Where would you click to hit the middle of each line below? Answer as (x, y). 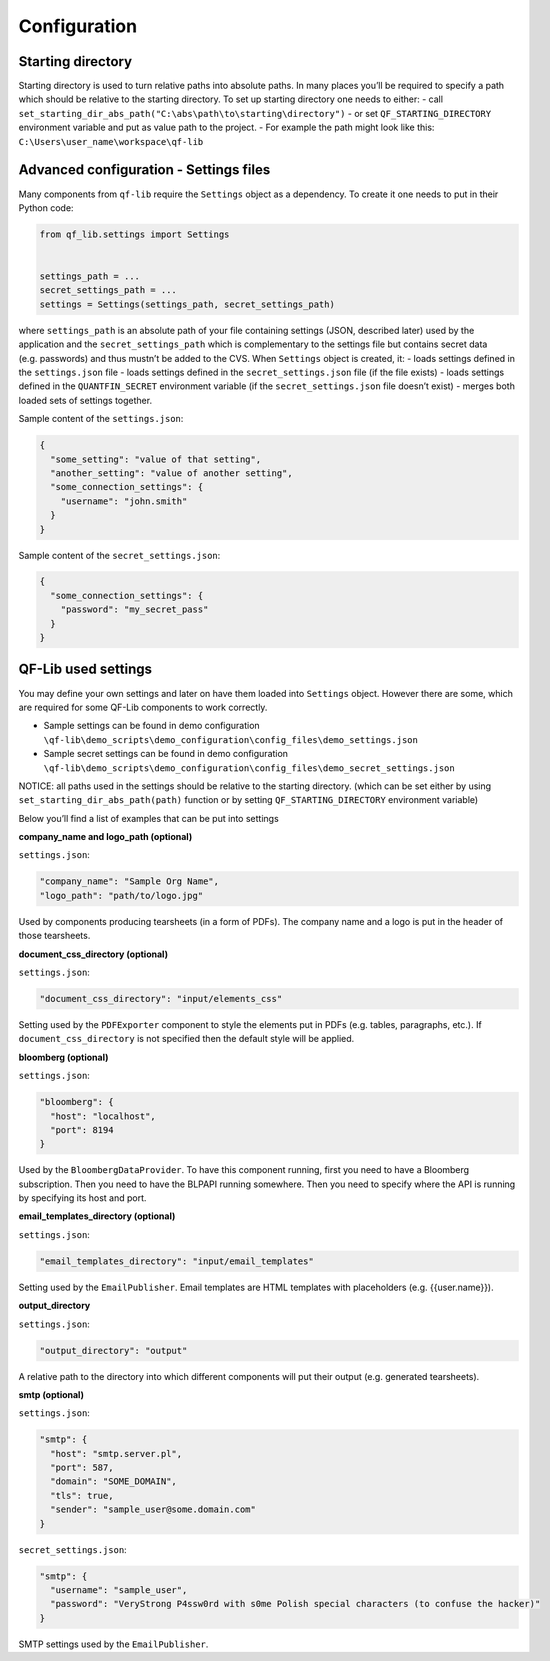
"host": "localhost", (103, 1116)
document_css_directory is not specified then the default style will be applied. (186, 1039)
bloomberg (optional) (63, 1057)
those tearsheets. (54, 936)
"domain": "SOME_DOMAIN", (113, 1481)
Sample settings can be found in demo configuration (151, 726)
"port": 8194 (82, 1129)
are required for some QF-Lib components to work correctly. (143, 707)
